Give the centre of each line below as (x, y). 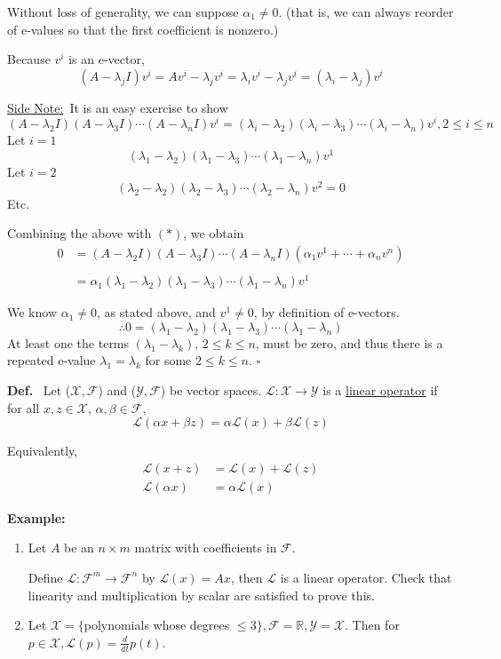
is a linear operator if (380, 389)
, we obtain (214, 233)
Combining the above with (80, 233)
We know (32, 312)
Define (45, 577)
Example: (36, 517)
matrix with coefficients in (206, 548)
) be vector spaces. (211, 389)
